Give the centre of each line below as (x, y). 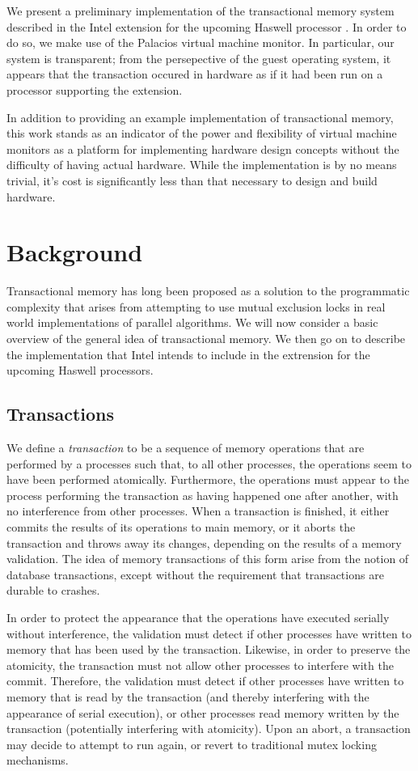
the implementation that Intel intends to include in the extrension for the (188, 354)
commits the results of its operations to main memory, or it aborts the (181, 526)
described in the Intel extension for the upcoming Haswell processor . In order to (207, 26)
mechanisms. (38, 760)
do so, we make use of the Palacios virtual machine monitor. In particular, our (201, 42)
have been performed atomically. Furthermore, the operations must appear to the (208, 479)
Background (75, 252)
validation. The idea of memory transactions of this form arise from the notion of (208, 559)
